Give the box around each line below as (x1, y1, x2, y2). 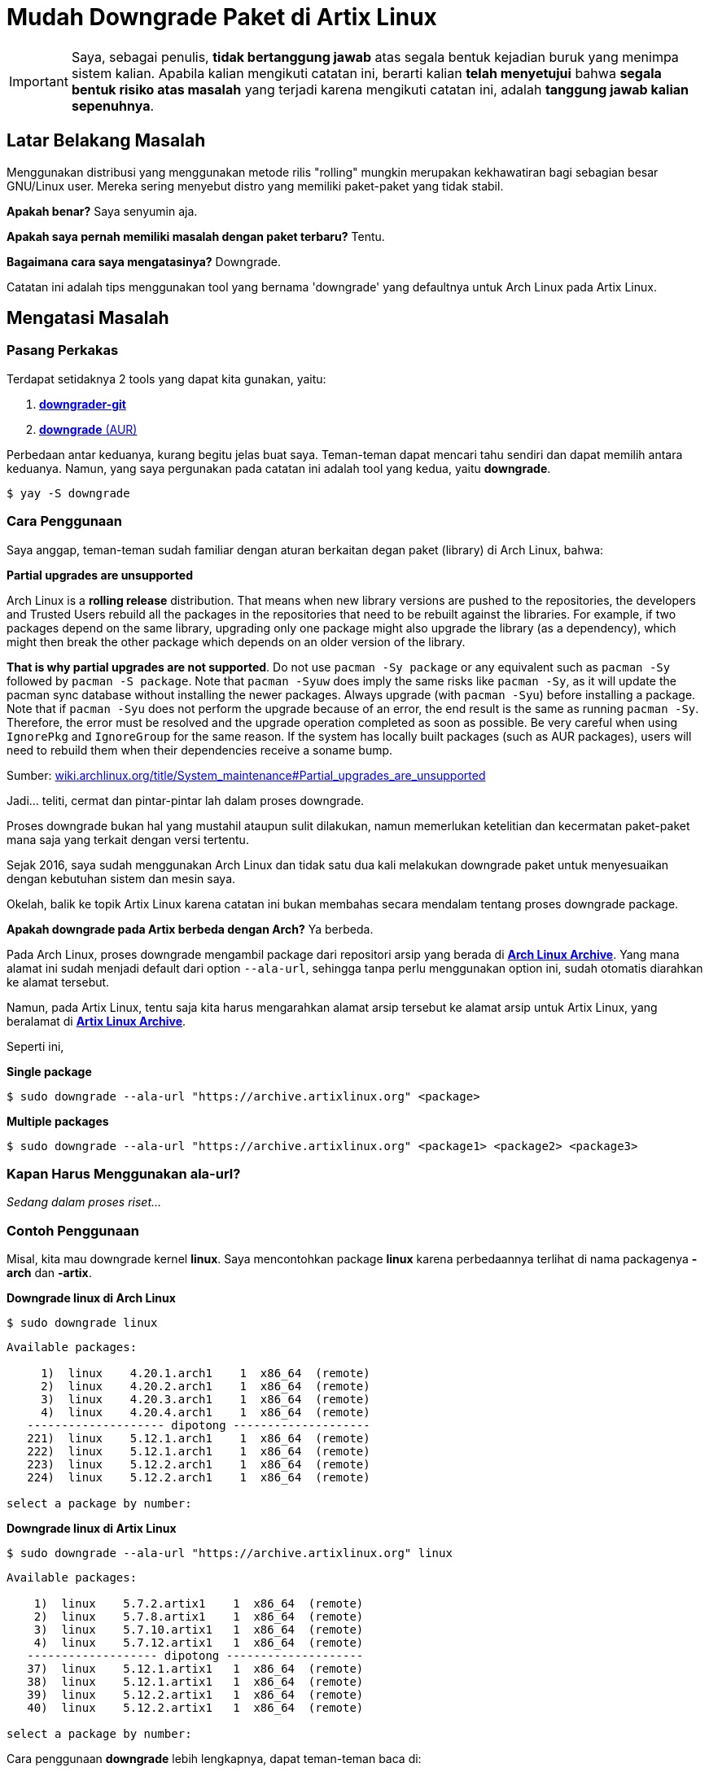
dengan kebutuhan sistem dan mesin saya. (7, 871, 236, 886)
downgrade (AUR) (39, 422, 138, 436)
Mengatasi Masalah (7, 308, 169, 329)
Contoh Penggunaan (7, 1222, 139, 1239)
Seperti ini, (7, 1039, 64, 1053)
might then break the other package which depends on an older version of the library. (7, 634, 466, 649)
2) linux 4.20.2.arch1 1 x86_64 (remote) (41, 1380, 370, 1394)
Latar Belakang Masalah (7, 130, 206, 151)
